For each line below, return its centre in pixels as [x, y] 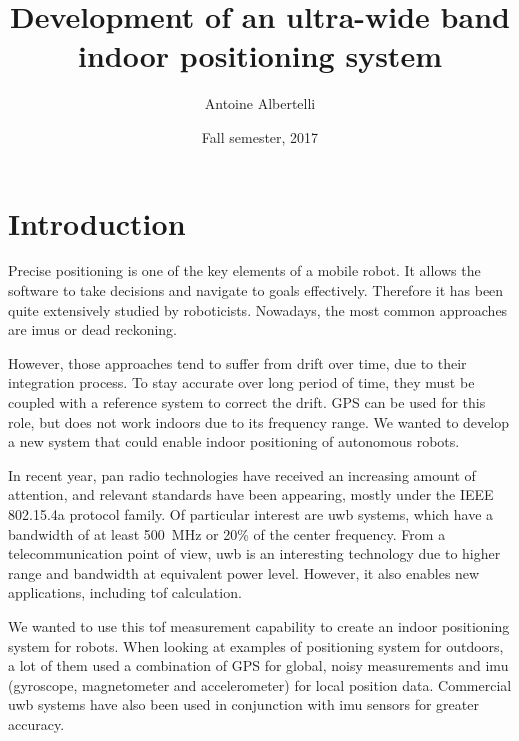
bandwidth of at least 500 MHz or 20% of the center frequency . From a [227, 533]
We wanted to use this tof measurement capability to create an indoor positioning [259, 625]
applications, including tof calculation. [125, 592]
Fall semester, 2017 [260, 136]
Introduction [97, 222]
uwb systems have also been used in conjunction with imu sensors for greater [243, 704]
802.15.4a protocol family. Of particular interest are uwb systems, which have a [251, 513]
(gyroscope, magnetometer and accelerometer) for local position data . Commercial [260, 684]
